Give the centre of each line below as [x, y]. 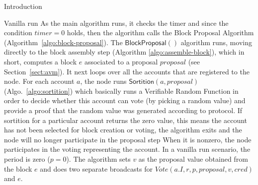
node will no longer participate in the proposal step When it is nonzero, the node [128, 139]
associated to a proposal [121, 61]
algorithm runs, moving [216, 42]
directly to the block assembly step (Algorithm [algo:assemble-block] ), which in [124, 52]
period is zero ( [27, 158]
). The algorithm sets [98, 158]
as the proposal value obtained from [193, 158]
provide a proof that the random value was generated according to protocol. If [123, 110]
